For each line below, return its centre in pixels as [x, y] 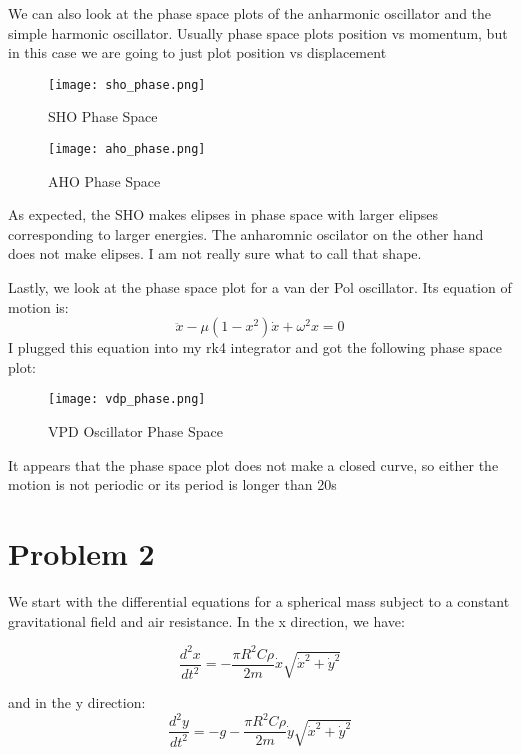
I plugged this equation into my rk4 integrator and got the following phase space [255, 347]
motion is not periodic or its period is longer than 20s [172, 484]
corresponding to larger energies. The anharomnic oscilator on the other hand [246, 233]
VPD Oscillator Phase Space [135, 431]
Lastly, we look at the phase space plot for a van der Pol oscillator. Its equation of [260, 287]
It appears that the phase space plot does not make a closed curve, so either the [253, 464]
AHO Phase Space [104, 180]
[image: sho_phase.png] [127, 84]
